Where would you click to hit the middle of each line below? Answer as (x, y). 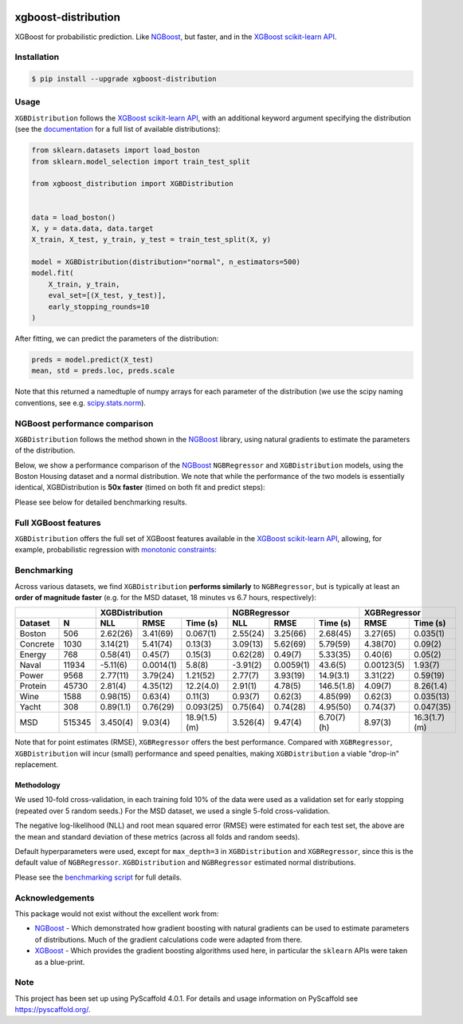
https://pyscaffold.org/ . (53, 1010)
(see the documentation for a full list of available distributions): (118, 129)
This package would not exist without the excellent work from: (117, 913)
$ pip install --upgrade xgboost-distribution (124, 79)
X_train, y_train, (84, 284)
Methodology (37, 785)
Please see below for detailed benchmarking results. (101, 502)
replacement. (37, 765)
